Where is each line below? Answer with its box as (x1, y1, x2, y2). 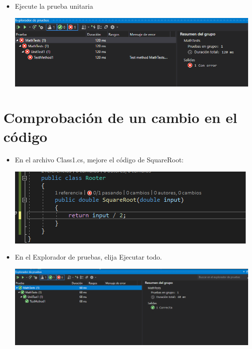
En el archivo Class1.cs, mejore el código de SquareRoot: (15, 154, 184, 164)
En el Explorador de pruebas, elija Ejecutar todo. (15, 252, 162, 262)
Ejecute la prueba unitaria (15, 1, 93, 11)
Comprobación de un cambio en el (3, 107, 237, 127)
